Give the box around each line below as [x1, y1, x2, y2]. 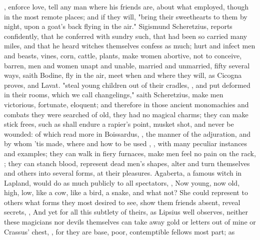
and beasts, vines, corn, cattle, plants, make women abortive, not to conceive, [4, 50, 242, 60]
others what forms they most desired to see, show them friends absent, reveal [4, 197, 240, 207]
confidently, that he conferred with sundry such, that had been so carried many [4, 30, 247, 41]
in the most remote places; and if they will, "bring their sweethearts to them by [4, 11, 247, 21]
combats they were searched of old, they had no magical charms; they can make [4, 109, 248, 119]
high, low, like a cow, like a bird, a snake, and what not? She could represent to [4, 187, 248, 198]
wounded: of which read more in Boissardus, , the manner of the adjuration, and [4, 128, 250, 139]
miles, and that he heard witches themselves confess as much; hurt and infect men [4, 40, 255, 51]
